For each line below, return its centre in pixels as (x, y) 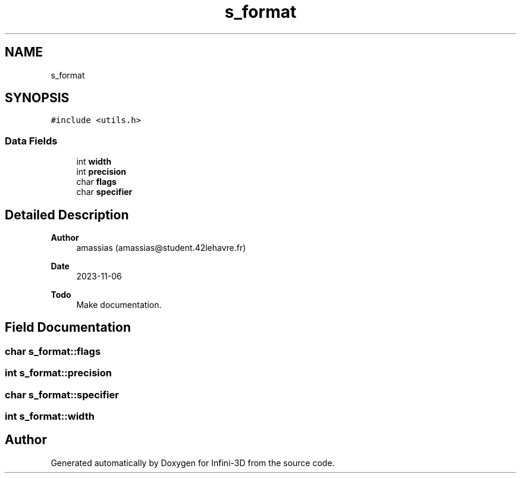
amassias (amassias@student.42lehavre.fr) (161, 248)
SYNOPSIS (37, 98)
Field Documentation (68, 328)
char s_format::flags (53, 351)
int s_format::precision (58, 373)
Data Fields (31, 141)
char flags (96, 182)
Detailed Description (67, 215)
